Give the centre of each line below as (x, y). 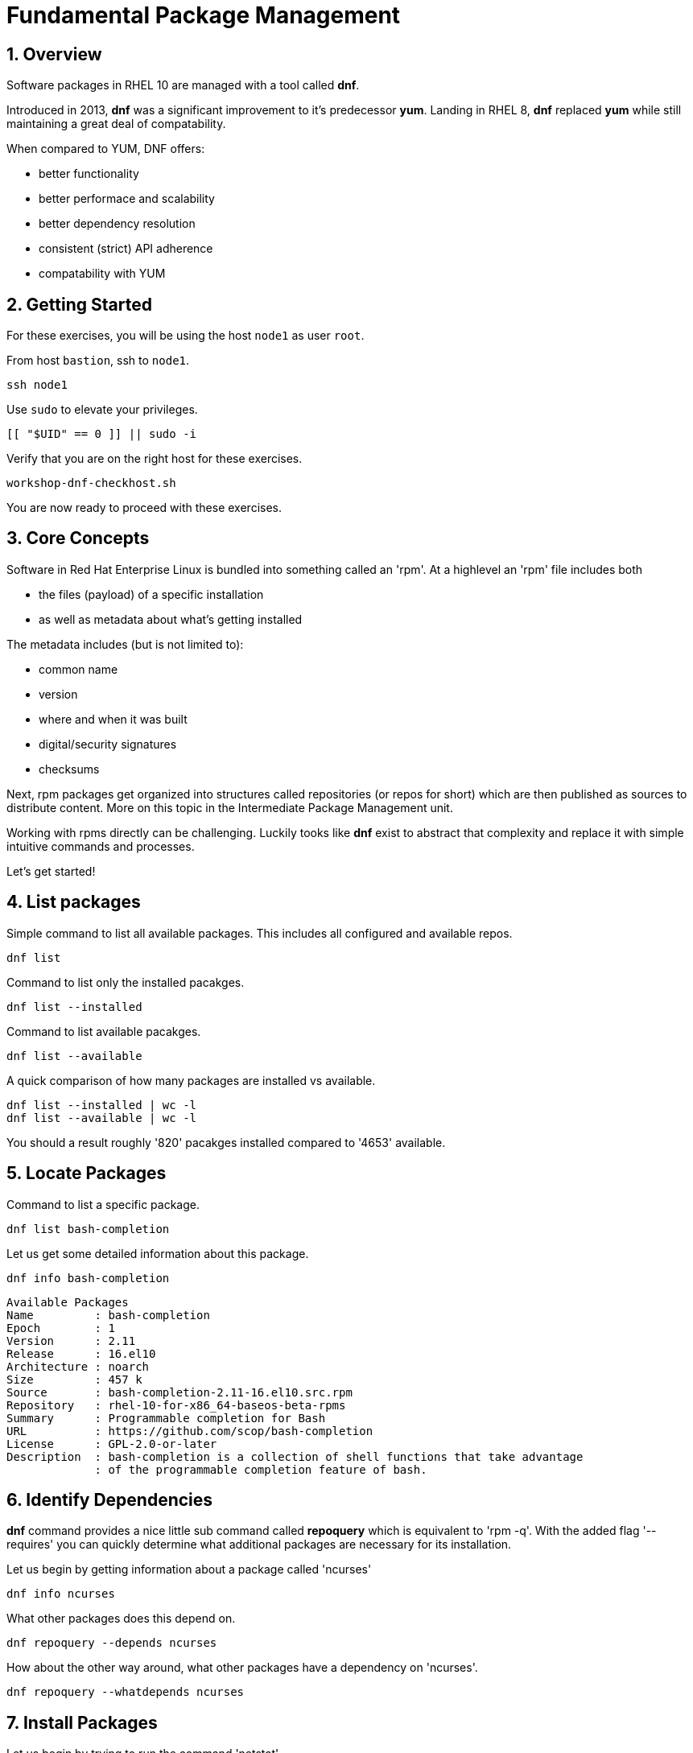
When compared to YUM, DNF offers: (106, 149)
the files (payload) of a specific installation (151, 594)
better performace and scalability (127, 199)
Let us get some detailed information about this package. (158, 1253)
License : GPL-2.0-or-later (112, 1444)
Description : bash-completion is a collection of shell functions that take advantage (295, 1456)
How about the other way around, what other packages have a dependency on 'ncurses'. (242, 1668)
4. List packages (74, 902)
